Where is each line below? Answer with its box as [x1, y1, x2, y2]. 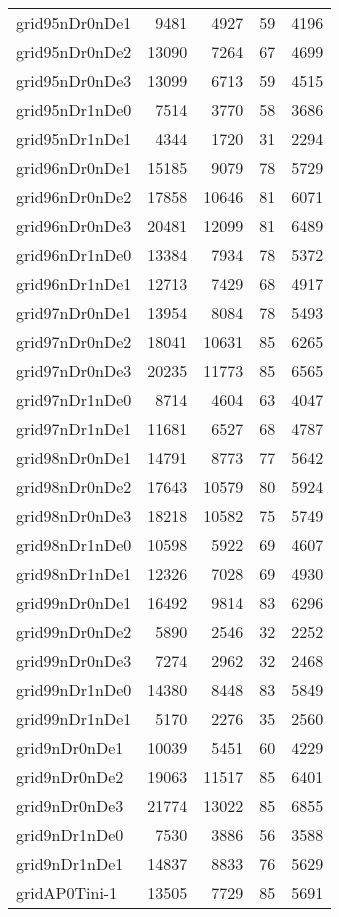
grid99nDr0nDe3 [16, 649, 132, 672]
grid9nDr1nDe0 [16, 823, 124, 846]
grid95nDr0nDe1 [16, 11, 132, 34]
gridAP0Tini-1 [16, 881, 118, 904]
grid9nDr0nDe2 [16, 765, 124, 788]
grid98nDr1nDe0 [16, 533, 132, 556]
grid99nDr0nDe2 [16, 620, 132, 643]
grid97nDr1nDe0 [16, 388, 132, 411]
